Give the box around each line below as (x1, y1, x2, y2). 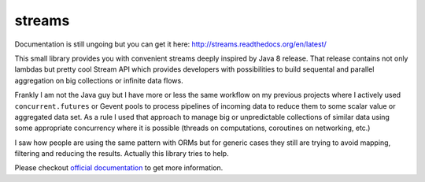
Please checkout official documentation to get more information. (14, 163, 224, 173)
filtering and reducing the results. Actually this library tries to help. (14, 149, 229, 158)
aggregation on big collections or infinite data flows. (14, 76, 184, 85)
